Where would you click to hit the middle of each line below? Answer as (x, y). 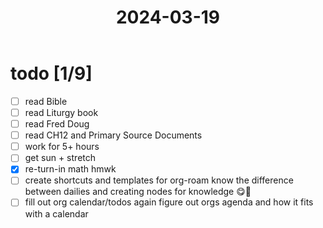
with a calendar (56, 213)
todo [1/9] (51, 73)
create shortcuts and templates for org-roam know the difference (159, 180)
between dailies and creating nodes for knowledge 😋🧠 (138, 192)
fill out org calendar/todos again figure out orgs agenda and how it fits (169, 202)
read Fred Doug (57, 124)
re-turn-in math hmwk (70, 169)
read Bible (46, 101)
